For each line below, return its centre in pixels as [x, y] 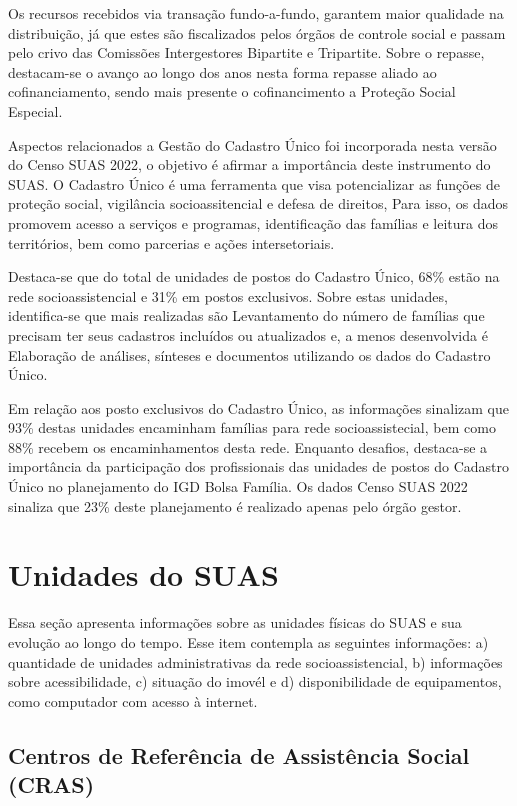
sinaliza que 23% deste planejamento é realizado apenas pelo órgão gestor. [235, 505]
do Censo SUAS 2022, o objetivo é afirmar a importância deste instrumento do [249, 164]
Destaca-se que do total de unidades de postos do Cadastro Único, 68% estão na [254, 276]
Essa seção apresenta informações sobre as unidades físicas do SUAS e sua [235, 622]
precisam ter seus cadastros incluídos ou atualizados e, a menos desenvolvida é [248, 334]
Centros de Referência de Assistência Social [239, 754]
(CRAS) [51, 784]
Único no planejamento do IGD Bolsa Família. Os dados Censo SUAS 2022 [238, 486]
